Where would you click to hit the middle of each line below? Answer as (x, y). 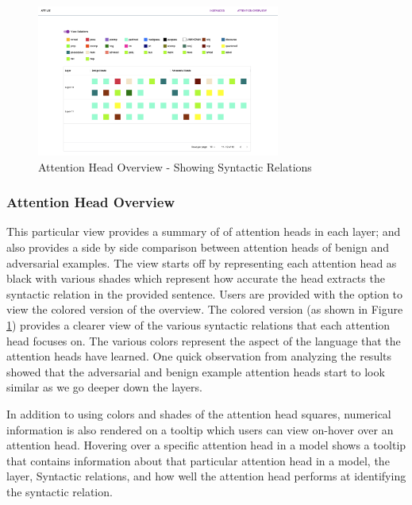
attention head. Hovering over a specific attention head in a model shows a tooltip (206, 445)
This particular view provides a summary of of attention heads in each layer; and (204, 231)
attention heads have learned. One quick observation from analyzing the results (199, 356)
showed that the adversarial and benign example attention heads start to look (196, 371)
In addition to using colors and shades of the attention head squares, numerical (199, 414)
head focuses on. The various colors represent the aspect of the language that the (204, 340)
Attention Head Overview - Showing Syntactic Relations (175, 166)
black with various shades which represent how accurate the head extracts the (196, 278)
